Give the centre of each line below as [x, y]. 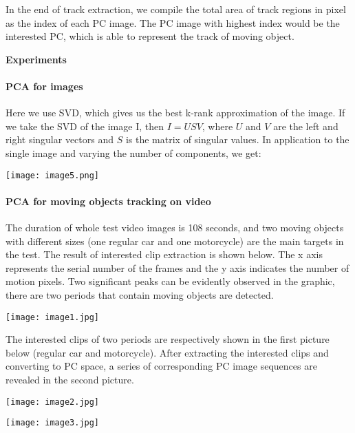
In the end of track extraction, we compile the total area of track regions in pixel [176, 9]
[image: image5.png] [53, 175]
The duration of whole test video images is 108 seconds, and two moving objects [175, 227]
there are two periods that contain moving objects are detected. [140, 294]
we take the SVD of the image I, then [85, 126]
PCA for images [44, 86]
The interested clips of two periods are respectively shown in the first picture [168, 339]
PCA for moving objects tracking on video [108, 201]
